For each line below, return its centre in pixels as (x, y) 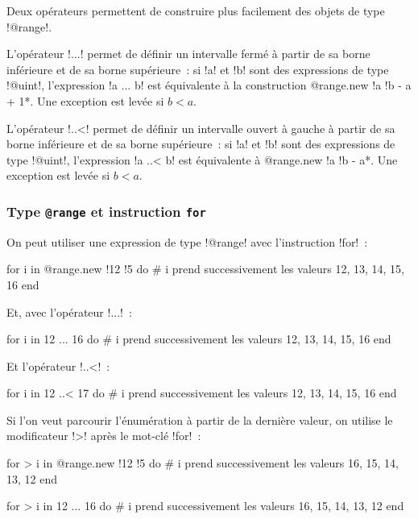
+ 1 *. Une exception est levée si (85, 100)
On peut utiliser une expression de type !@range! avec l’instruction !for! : (187, 241)
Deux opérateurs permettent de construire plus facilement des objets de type (196, 10)
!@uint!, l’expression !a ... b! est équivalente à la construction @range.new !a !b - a (209, 85)
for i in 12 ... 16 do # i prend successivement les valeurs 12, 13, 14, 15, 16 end (199, 339)
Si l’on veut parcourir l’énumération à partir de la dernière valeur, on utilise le (200, 419)
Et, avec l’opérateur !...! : (69, 311)
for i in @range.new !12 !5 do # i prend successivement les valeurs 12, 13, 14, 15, (206, 269)
